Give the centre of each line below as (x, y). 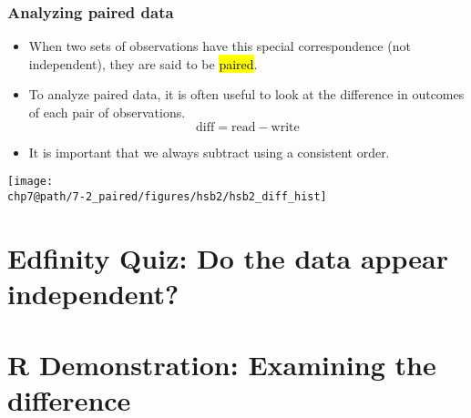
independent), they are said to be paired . (143, 63)
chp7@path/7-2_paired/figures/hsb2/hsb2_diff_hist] (167, 196)
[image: (31, 182)
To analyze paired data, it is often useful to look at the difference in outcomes (246, 94)
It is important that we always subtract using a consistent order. (209, 152)
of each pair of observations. (107, 112)
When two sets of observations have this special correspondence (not (220, 46)
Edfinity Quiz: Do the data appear (228, 257)
